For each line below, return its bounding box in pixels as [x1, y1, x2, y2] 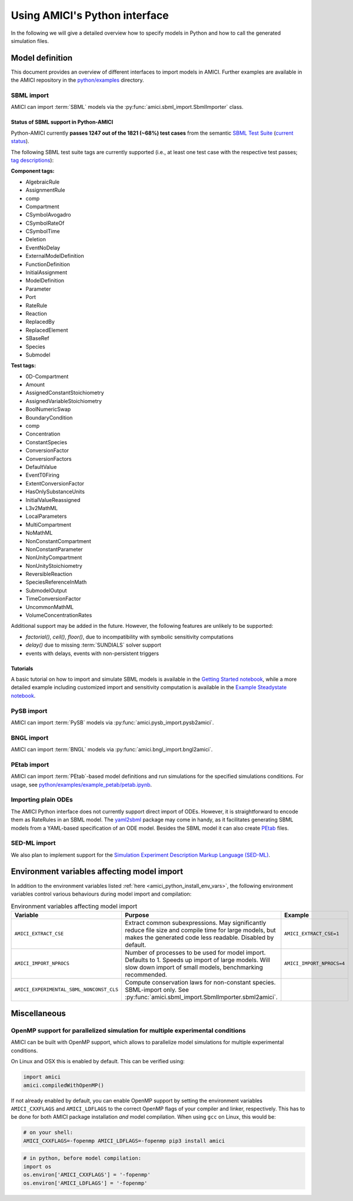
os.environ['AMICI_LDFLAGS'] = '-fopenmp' [23, 1180, 148, 1186]
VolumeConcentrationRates [25, 612, 92, 619]
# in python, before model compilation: [23, 1155, 141, 1162]
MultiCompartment [25, 521, 72, 528]
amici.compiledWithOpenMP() [23, 1082, 104, 1089]
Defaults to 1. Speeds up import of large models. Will [124, 956, 271, 964]
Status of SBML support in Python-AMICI [11, 118, 114, 126]
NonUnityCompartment [25, 554, 82, 561]
